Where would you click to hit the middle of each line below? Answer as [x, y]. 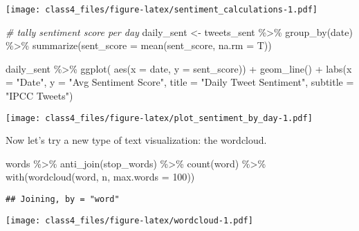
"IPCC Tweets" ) [39, 96]
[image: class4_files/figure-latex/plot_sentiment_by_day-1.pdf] [159, 118]
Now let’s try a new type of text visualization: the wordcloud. [136, 140]
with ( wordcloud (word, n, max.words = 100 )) [100, 177]
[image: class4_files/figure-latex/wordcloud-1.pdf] [129, 220]
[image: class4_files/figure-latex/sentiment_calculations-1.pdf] [162, 10]
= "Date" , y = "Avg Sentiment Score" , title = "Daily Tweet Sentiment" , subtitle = [180, 82]
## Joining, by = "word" [63, 200]
